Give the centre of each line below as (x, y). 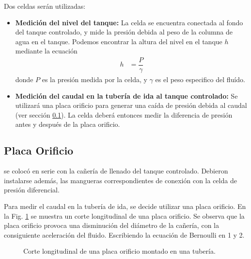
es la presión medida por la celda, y (94, 79)
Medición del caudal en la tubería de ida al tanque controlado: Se (126, 95)
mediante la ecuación (46, 51)
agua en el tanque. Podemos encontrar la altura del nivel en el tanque (119, 41)
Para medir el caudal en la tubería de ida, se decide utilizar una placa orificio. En (125, 206)
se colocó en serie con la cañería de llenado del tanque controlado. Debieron (116, 171)
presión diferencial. (32, 190)
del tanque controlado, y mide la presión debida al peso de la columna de (124, 32)
